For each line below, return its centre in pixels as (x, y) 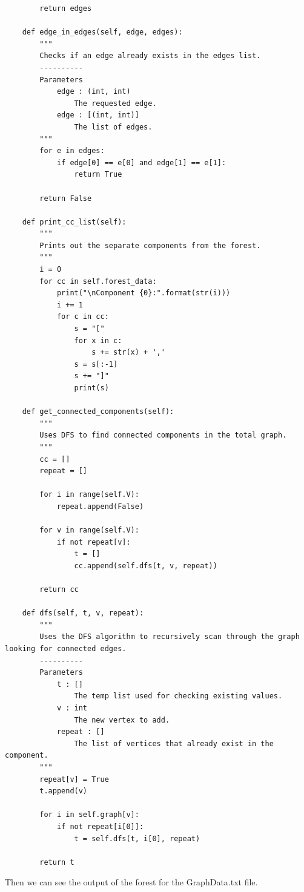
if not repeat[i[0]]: (100, 826)
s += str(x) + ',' (128, 353)
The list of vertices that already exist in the (174, 743)
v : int (72, 708)
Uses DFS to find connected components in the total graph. (163, 435)
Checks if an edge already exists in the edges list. (150, 56)
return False (66, 198)
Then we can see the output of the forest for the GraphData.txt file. (131, 882)
